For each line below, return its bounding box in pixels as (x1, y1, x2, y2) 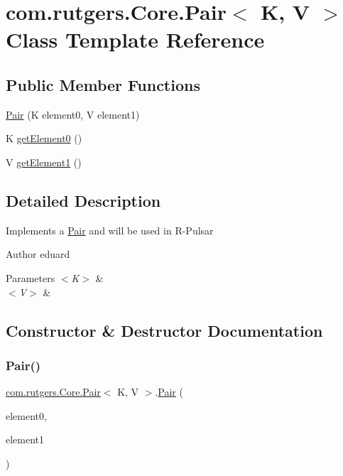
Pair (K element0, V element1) (6, 107, 140, 121)
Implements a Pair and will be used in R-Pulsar (6, 222, 214, 237)
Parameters (6, 270, 55, 285)
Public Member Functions (6, 73, 200, 95)
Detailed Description (6, 189, 161, 211)
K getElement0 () (6, 131, 82, 146)
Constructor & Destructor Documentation (6, 319, 323, 341)
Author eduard (6, 247, 70, 261)
